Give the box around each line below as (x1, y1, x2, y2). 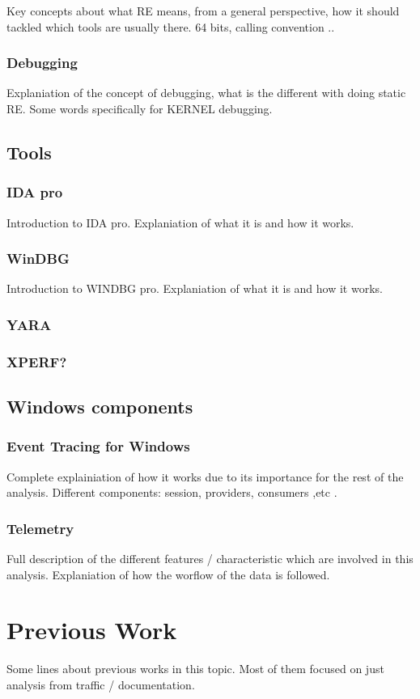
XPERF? (6, 351, 67, 371)
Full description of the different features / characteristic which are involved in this (6, 550, 414, 567)
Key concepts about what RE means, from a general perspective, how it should (6, 2, 400, 19)
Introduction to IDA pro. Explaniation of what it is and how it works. (6, 214, 354, 231)
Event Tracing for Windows (6, 436, 190, 456)
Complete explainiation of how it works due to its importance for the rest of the (6, 468, 404, 485)
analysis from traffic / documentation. (6, 676, 195, 693)
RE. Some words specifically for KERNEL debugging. (6, 100, 273, 116)
